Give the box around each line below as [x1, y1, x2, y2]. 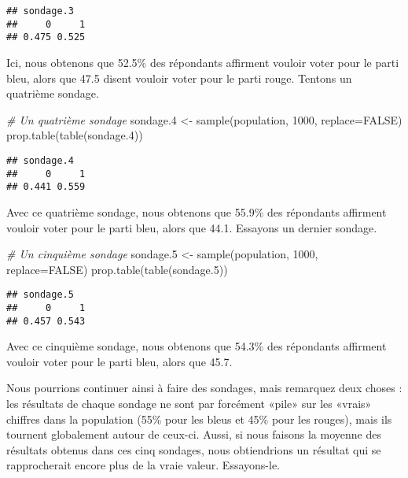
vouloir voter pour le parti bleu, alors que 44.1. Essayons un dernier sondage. [6, 219, 377, 235]
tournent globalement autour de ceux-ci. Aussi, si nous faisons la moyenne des [6, 426, 381, 443]
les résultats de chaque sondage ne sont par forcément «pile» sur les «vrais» [6, 395, 372, 412]
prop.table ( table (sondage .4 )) [6, 127, 143, 143]
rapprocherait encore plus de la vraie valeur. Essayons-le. [6, 457, 281, 473]
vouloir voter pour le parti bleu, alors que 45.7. [6, 353, 233, 369]
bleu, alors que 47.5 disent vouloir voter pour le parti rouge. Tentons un [6, 69, 352, 86]
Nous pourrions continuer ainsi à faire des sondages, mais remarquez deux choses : [6, 380, 402, 396]
